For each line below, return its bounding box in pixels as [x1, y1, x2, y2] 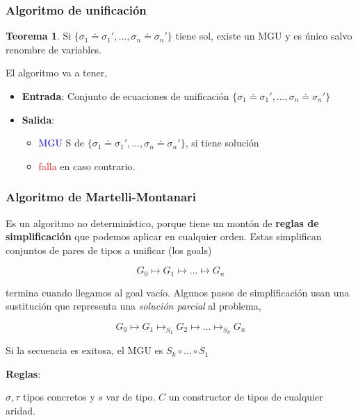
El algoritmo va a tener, [6, 65, 108, 80]
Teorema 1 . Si [6, 28, 72, 43]
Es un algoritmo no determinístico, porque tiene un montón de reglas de [6, 215, 319, 230]
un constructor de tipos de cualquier [168, 389, 323, 404]
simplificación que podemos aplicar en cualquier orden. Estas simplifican [6, 229, 322, 244]
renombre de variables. [6, 42, 101, 56]
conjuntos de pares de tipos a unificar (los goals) [6, 242, 212, 257]
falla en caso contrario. [38, 158, 136, 173]
